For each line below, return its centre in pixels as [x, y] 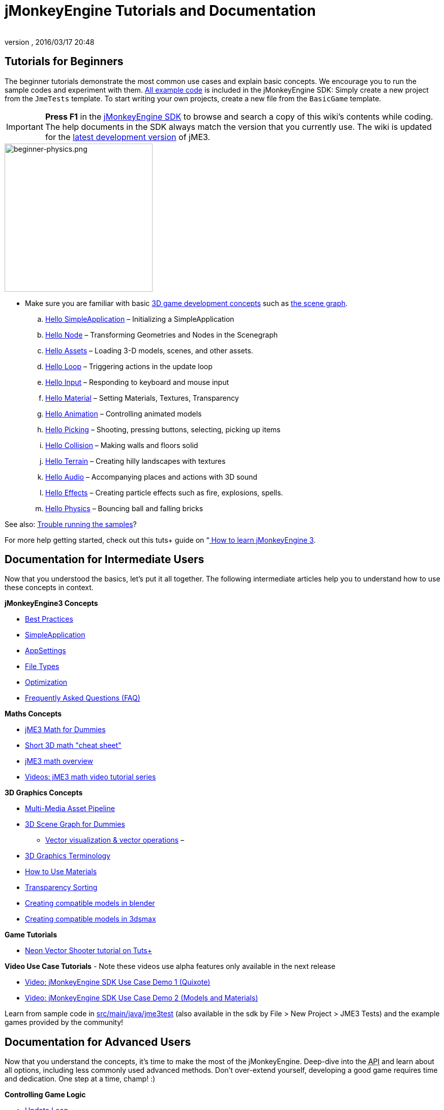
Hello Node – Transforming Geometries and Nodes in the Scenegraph [162, 335]
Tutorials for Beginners [64, 62]
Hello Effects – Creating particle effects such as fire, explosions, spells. [164, 492]
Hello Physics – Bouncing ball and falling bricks [124, 508]
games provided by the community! [64, 1022]
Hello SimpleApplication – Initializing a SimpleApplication [140, 319]
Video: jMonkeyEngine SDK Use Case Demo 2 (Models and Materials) [142, 998]
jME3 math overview [59, 761]
